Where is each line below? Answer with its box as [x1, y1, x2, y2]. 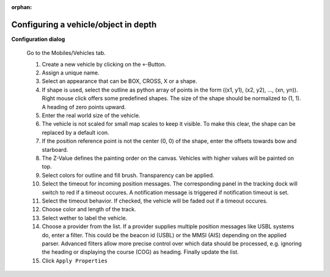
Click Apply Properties [42, 257, 108, 264]
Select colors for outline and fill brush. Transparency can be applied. [42, 171, 215, 179]
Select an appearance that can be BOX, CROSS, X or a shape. [42, 77, 198, 85]
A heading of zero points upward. [42, 103, 127, 110]
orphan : [11, 4, 32, 10]
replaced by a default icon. [42, 129, 109, 136]
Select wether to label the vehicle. [42, 214, 128, 221]
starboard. [42, 146, 68, 153]
